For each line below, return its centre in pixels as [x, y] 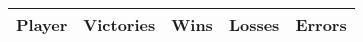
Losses [254, 24]
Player [42, 24]
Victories [119, 24]
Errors [321, 24]
